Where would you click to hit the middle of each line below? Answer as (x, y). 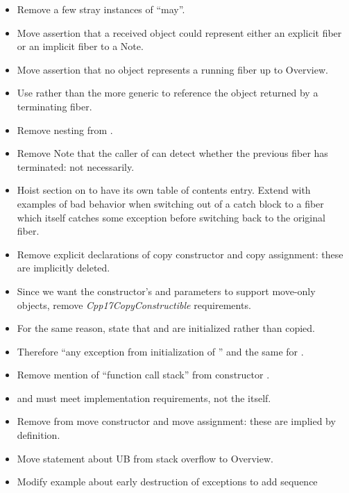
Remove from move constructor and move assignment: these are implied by (176, 421)
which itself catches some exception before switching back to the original (171, 217)
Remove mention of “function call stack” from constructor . (143, 375)
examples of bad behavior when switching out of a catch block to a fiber (170, 203)
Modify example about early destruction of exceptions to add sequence (167, 482)
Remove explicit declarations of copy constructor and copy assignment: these (180, 254)
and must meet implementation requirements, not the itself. (144, 398)
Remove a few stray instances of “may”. (101, 9)
